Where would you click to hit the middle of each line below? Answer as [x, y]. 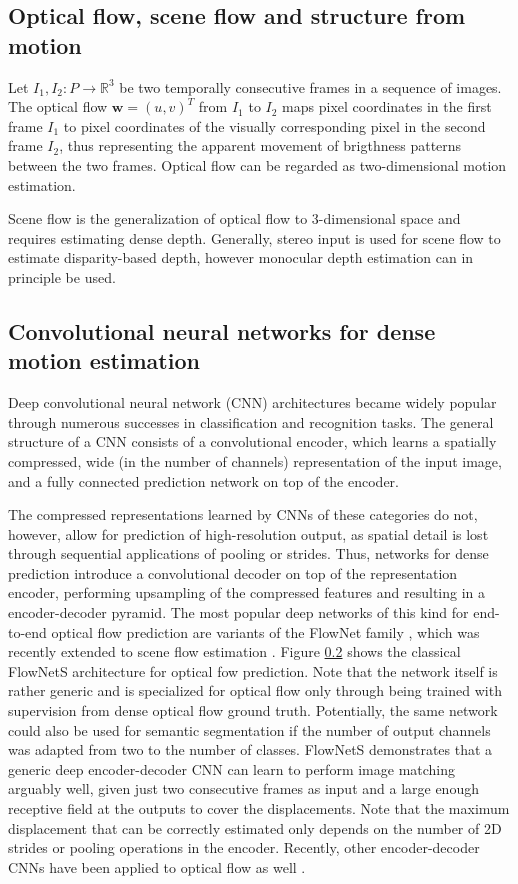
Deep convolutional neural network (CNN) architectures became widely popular [252, 402]
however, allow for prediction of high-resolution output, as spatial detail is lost [248, 533]
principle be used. [62, 276]
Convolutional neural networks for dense [222, 330]
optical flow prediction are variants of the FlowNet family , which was [265, 631]
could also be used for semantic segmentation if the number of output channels [249, 729]
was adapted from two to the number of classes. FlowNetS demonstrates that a [250, 749]
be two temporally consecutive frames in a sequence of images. [310, 86]
